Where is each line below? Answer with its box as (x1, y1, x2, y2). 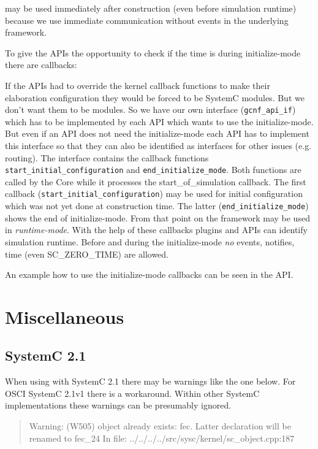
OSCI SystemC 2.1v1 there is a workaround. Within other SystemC (5, 386, 260, 399)
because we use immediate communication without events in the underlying (5, 13, 289, 26)
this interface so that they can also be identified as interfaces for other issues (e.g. (5, 139, 312, 152)
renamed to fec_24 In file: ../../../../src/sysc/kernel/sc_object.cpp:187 (29, 431, 295, 444)
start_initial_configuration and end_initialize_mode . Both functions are (5, 163, 301, 176)
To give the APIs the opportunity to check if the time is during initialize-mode (5, 46, 301, 59)
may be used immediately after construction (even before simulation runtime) (5, 2, 297, 14)
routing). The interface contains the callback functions (5, 151, 209, 164)
